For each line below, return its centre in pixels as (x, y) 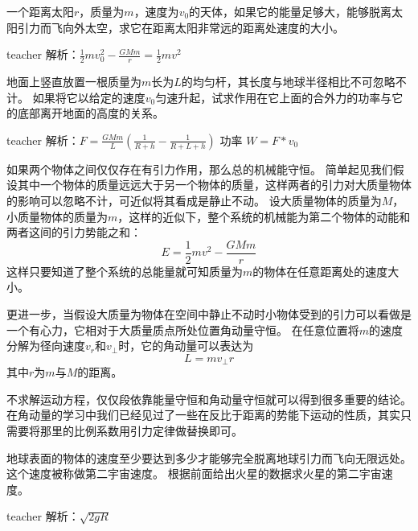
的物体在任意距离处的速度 (320, 271)
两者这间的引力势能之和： (74, 232)
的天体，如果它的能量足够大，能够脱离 (291, 11)
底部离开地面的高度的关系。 (90, 113)
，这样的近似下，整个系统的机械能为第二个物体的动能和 (264, 216)
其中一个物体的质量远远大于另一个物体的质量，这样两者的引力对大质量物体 (214, 185)
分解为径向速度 (46, 346)
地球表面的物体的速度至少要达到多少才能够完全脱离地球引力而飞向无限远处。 (209, 457)
